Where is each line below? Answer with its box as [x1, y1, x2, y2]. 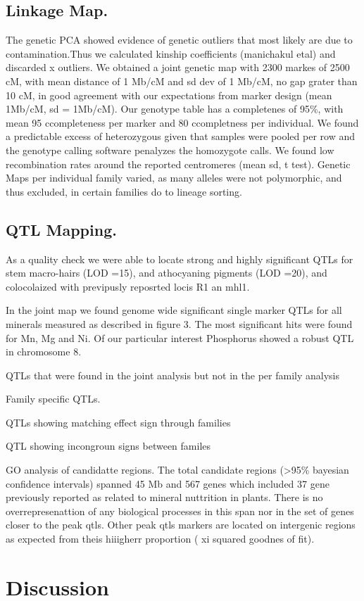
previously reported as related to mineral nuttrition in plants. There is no [6, 490, 323, 505]
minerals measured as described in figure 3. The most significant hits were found [6, 316, 353, 331]
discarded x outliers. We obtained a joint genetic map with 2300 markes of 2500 [6, 60, 350, 75]
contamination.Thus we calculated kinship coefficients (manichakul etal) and [6, 46, 336, 61]
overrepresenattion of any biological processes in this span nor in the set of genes [6, 503, 354, 518]
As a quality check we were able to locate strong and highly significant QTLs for [6, 251, 353, 266]
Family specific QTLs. [6, 391, 101, 406]
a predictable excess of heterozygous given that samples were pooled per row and [6, 129, 355, 144]
